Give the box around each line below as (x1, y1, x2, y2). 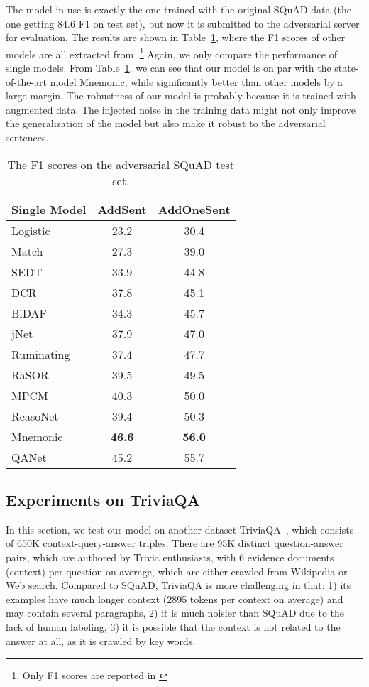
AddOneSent (158, 200, 231, 217)
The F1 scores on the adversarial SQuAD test (7, 156, 235, 173)
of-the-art (6, 74, 47, 89)
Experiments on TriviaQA (6, 488, 200, 510)
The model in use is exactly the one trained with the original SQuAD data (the (6, 2, 351, 16)
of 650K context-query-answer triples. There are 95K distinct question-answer (6, 536, 343, 551)
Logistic (11, 222, 50, 239)
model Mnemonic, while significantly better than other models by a (50, 74, 343, 89)
